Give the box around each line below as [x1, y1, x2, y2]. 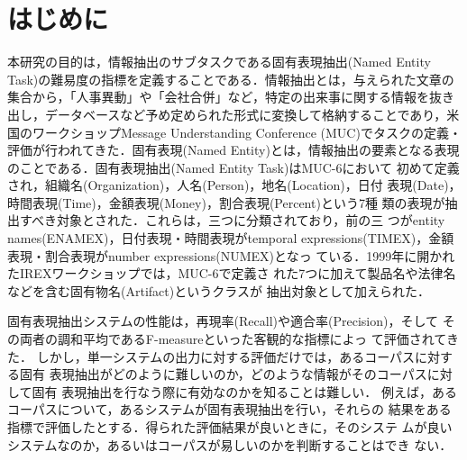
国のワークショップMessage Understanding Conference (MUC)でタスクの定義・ [7, 122, 462, 141]
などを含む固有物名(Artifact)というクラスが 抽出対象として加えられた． [7, 281, 431, 300]
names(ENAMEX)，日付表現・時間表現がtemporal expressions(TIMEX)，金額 [7, 229, 454, 248]
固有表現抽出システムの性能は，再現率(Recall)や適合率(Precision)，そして [7, 311, 438, 330]
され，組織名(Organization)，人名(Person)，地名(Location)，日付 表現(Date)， [7, 176, 462, 194]
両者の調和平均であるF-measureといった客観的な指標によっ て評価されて [19, 329, 446, 348]
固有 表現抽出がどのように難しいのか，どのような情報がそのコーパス [19, 365, 427, 383]
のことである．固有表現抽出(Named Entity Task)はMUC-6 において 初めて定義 [7, 158, 460, 176]
